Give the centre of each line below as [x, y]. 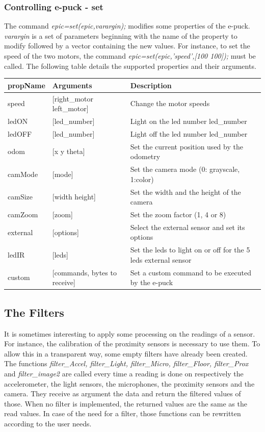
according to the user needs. [48, 423]
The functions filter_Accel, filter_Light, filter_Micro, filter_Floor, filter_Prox [126, 363]
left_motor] [70, 108]
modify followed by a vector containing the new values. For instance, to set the [127, 46]
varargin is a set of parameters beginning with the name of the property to [121, 35]
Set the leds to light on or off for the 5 [190, 250]
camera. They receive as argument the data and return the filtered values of [123, 393]
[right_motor [73, 98]
